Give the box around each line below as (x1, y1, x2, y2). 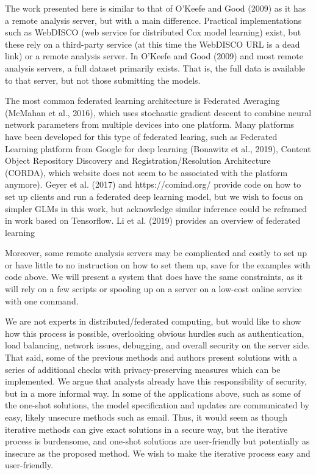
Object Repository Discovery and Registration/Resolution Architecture (5, 154, 271, 167)
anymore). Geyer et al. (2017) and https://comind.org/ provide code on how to (5, 178, 301, 191)
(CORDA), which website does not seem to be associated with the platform (5, 166, 288, 179)
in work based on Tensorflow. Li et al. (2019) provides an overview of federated (5, 214, 301, 227)
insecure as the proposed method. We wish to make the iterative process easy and (5, 446, 311, 459)
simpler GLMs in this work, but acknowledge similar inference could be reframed (5, 202, 307, 215)
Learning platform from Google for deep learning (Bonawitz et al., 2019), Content (5, 142, 311, 155)
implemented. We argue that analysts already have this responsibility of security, (5, 375, 307, 388)
